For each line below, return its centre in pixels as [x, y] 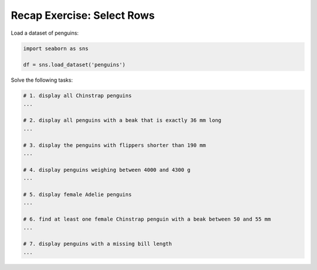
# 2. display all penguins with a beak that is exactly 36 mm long [122, 120]
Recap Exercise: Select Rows [83, 15]
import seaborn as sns [56, 48]
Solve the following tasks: [42, 80]
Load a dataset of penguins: [45, 33]
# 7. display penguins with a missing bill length [98, 244]
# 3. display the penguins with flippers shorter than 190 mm [114, 145]
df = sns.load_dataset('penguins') [74, 65]
